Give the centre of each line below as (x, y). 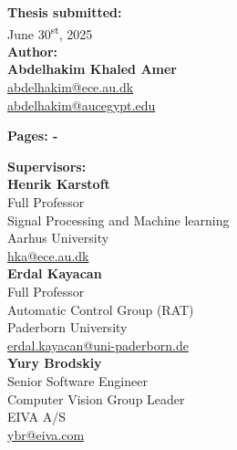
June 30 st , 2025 (50, 32)
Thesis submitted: (65, 12)
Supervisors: (47, 166)
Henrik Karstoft (59, 184)
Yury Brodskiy (55, 363)
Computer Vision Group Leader (96, 398)
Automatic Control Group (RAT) (101, 309)
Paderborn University (67, 327)
